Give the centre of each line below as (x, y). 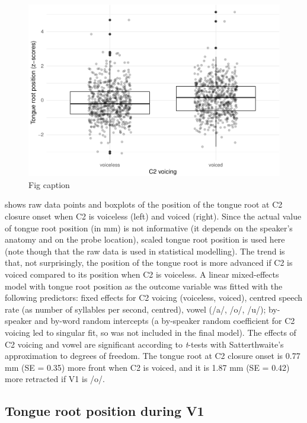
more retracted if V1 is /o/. (55, 379)
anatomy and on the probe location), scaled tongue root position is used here (145, 239)
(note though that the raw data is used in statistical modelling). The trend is (145, 251)
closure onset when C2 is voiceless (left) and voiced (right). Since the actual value (153, 216)
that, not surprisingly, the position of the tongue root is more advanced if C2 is (149, 263)
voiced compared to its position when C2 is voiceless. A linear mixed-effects (142, 274)
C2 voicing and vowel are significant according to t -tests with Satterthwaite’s (144, 344)
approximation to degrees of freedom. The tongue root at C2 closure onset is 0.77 (153, 356)
